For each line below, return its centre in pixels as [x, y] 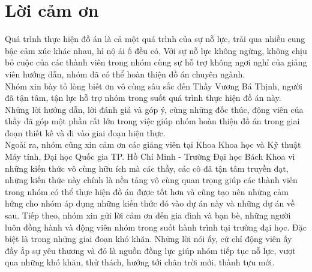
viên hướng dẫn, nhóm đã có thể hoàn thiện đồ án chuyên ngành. [125, 74]
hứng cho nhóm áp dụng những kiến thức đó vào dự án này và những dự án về [150, 203]
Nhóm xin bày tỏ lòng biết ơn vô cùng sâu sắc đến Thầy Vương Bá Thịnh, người [154, 86]
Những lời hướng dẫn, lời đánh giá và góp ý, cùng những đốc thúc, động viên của [154, 109]
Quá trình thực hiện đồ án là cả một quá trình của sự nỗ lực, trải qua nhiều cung [155, 39]
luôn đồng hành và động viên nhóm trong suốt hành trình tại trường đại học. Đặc [156, 227]
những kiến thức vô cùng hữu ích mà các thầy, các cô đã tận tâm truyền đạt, [147, 168]
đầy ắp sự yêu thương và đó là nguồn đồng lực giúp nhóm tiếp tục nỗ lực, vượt [150, 250]
